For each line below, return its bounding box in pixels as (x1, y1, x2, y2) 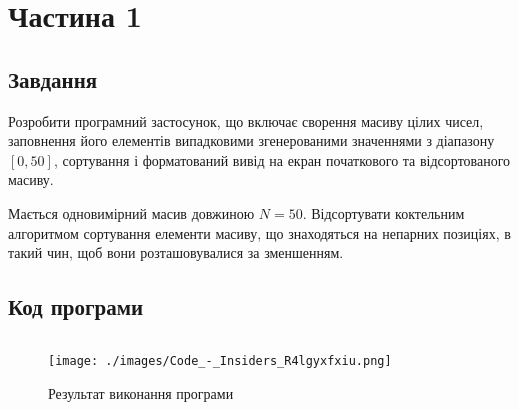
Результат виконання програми (48, 382, 234, 403)
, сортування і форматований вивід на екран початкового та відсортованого (53, 149, 511, 170)
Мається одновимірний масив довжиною (8, 202, 255, 223)
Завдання (8, 63, 98, 94)
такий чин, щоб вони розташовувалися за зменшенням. (8, 242, 344, 263)
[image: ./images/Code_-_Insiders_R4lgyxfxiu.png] (48, 353, 392, 368)
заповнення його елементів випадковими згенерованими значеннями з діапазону (8, 130, 495, 151)
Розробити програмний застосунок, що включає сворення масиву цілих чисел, (8, 110, 484, 131)
